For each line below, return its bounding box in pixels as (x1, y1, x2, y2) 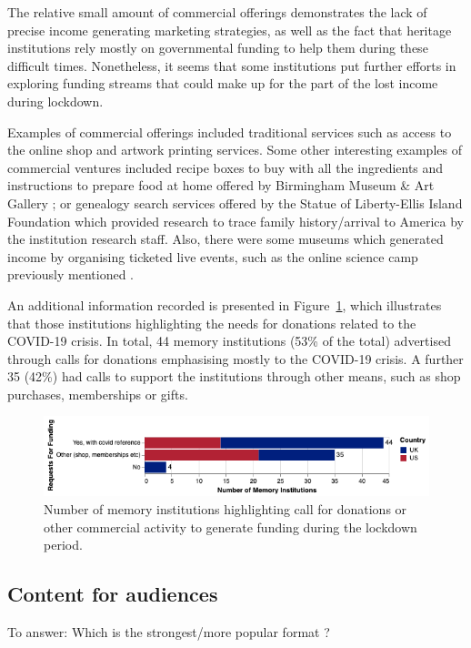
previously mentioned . (7, 265, 134, 284)
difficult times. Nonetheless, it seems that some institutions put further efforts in (7, 56, 456, 75)
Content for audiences (7, 580, 218, 608)
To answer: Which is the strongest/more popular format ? (7, 623, 330, 642)
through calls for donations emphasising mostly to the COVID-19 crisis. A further (7, 349, 464, 368)
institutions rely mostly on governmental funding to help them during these (7, 38, 428, 57)
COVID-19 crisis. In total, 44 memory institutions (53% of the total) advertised (7, 331, 451, 350)
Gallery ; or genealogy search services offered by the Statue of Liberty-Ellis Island (7, 193, 463, 212)
